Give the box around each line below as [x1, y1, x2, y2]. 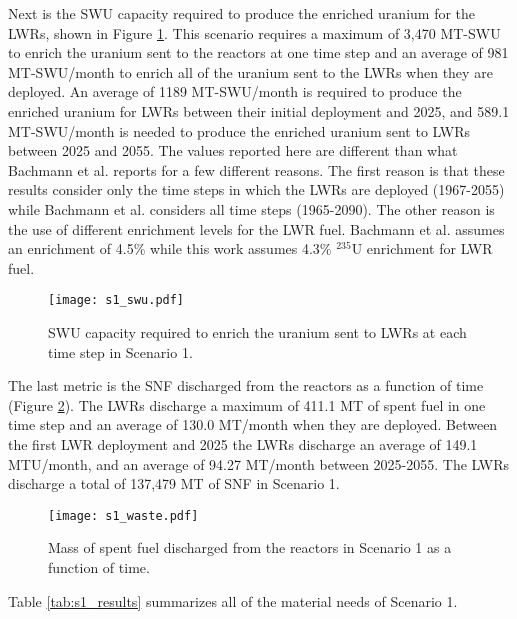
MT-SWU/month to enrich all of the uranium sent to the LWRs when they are [8, 61, 493, 82]
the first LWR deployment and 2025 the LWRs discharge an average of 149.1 [8, 433, 478, 454]
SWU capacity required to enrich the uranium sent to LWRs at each [48, 321, 467, 342]
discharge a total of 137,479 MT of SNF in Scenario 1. [8, 473, 340, 494]
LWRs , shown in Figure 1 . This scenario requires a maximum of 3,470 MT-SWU [8, 22, 501, 43]
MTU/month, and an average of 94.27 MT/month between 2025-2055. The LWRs [8, 453, 509, 474]
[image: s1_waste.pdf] [48, 508, 199, 523]
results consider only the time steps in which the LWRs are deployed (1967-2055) [8, 179, 505, 200]
